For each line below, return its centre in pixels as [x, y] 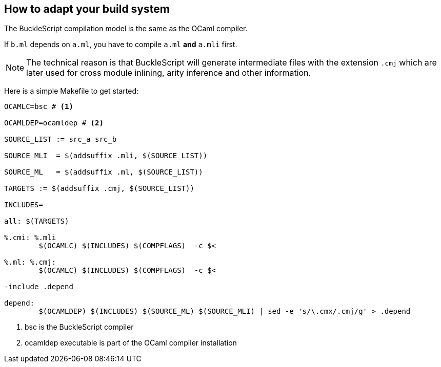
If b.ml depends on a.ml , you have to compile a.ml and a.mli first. [121, 45]
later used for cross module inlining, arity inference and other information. [169, 73]
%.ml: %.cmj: [30, 262]
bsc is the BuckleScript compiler [79, 327]
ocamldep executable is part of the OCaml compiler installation [131, 343]
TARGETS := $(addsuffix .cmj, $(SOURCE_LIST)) [99, 189]
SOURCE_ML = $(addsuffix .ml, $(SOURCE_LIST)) [104, 172]
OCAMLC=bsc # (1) [39, 107]
